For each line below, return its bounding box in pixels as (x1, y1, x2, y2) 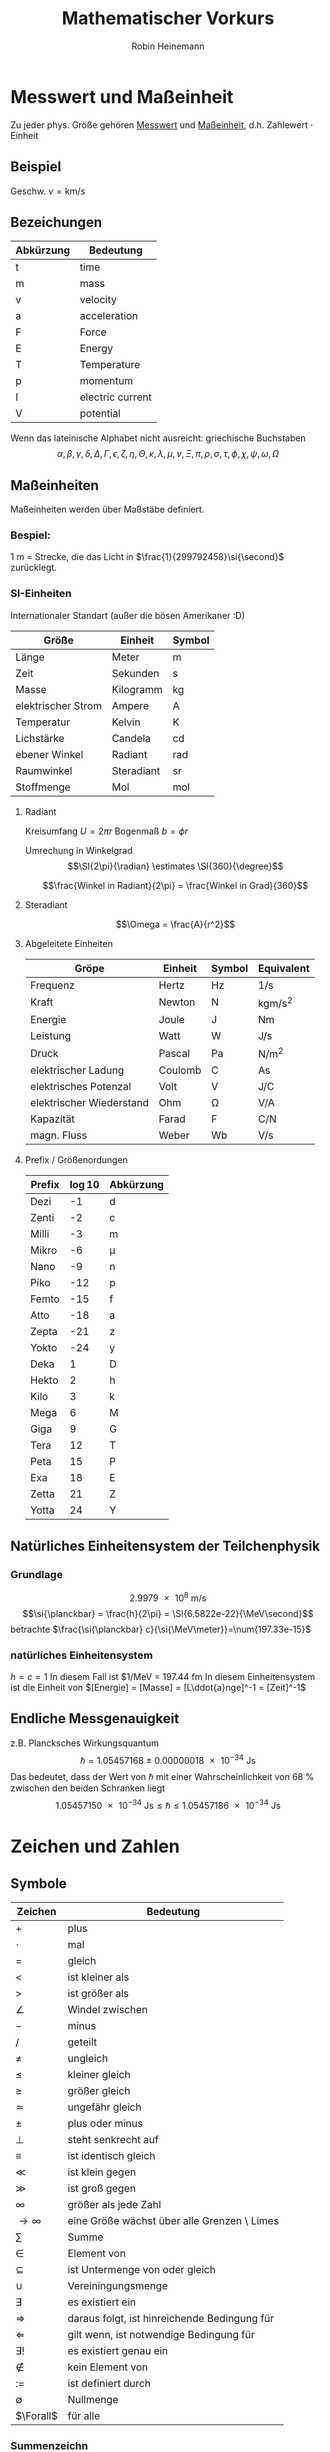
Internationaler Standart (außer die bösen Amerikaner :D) (10, 609, 246, 621)
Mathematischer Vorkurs (61, 7, 275, 30)
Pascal (158, 1046, 191, 1060)
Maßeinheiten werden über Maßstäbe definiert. (10, 503, 205, 516)
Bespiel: (10, 528, 52, 542)
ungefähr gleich (67, 2100, 142, 2114)
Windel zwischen (67, 2003, 148, 2017)
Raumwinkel (15, 763, 73, 777)
